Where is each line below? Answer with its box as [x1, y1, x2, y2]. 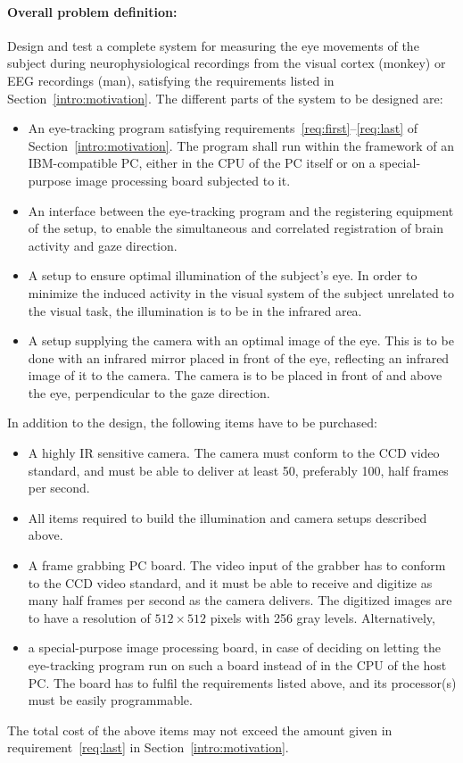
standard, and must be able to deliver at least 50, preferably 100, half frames [28, 460, 449, 479]
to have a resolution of [28, 608, 151, 626]
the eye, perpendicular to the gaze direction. [28, 383, 270, 402]
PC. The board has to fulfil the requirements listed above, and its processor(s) [28, 673, 457, 692]
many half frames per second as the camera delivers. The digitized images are [28, 591, 452, 610]
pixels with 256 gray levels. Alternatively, [210, 608, 435, 626]
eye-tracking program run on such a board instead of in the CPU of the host [28, 656, 447, 675]
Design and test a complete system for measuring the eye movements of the [7, 36, 419, 54]
